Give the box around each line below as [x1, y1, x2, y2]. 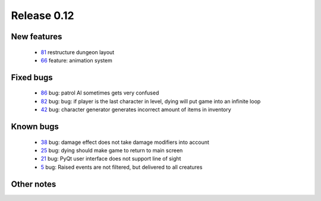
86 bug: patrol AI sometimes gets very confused [40, 89, 159, 96]
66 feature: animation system [40, 56, 113, 64]
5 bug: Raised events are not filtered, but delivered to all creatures [40, 164, 203, 171]
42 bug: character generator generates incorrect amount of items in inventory [40, 106, 231, 113]
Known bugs [11, 121, 59, 131]
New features [11, 32, 62, 42]
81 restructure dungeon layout [40, 48, 115, 56]
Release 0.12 [11, 9, 74, 22]
